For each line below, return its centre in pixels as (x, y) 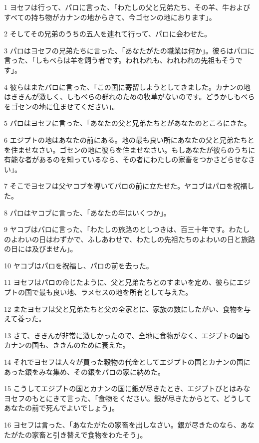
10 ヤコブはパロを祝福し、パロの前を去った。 (79, 265)
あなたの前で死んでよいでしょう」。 (61, 408)
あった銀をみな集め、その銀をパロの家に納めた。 (84, 371)
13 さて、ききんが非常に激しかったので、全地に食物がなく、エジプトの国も (127, 335)
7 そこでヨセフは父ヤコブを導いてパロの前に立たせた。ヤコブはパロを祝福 (126, 186)
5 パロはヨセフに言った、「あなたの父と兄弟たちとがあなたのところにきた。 (128, 123)
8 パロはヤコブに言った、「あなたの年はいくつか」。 (87, 212)
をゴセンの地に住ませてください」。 (62, 106)
